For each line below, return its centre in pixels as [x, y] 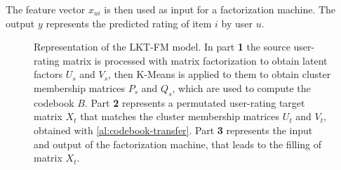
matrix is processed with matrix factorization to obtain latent [195, 60]
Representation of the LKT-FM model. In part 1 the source [162, 47]
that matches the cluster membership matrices [180, 116]
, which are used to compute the [241, 87]
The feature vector [46, 9]
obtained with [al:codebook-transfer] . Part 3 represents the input [173, 130]
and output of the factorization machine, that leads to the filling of [178, 144]
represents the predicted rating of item [129, 23]
